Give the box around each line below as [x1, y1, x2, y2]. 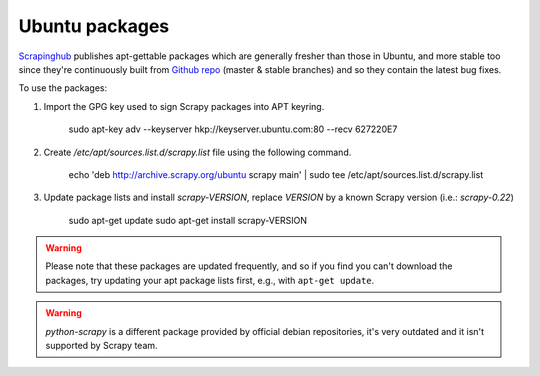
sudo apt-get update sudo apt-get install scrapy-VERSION [68, 214, 308, 226]
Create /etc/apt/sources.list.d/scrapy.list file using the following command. [43, 146, 352, 158]
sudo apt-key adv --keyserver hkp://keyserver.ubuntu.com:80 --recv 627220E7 [68, 123, 398, 135]
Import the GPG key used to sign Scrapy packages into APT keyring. [43, 100, 325, 112]
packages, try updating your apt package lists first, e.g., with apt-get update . [45, 274, 375, 286]
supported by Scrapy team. [45, 340, 159, 352]
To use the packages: [18, 82, 108, 94]
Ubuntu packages [18, 15, 170, 37]
